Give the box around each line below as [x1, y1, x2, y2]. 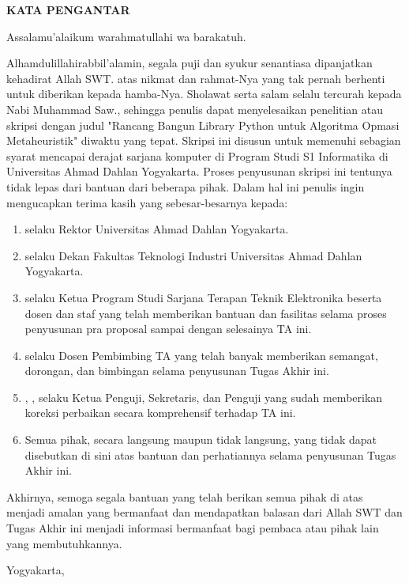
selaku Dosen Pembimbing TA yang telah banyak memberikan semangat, [24, 346, 378, 363]
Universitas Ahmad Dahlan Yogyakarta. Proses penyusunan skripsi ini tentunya [6, 163, 392, 180]
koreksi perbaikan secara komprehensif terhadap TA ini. [24, 404, 296, 421]
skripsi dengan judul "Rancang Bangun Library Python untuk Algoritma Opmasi [6, 116, 400, 133]
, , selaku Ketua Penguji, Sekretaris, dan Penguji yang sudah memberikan [24, 388, 383, 405]
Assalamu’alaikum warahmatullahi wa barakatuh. [6, 28, 246, 44]
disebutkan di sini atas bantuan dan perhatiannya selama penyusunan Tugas [24, 446, 396, 463]
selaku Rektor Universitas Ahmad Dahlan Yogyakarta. [24, 221, 289, 237]
